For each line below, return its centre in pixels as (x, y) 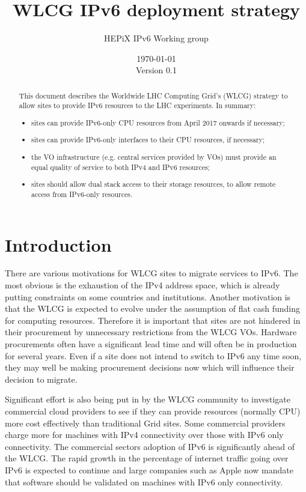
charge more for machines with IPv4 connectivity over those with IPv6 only (144, 435)
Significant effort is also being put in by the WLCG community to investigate (148, 399)
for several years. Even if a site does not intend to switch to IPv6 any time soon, (153, 355)
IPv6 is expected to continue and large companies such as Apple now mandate (149, 469)
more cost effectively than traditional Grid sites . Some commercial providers (145, 423)
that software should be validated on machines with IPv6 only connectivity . (144, 481)
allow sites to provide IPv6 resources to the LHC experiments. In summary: (137, 105)
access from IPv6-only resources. (82, 194)
